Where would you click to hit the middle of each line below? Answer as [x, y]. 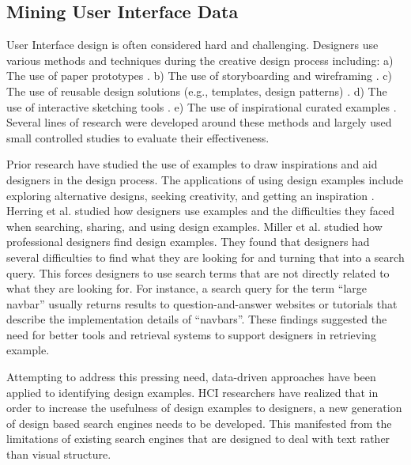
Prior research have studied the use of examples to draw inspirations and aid [192, 164]
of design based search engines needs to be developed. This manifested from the [199, 423]
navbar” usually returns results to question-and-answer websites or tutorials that [202, 303]
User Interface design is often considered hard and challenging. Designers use [192, 45]
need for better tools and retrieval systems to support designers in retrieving [191, 334]
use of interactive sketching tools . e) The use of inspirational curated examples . [202, 106]
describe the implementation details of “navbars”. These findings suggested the [197, 319]
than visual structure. [59, 454]
